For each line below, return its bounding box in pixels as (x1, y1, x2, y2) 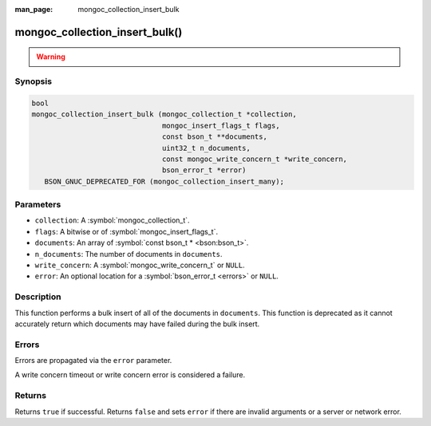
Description (14, 291, 61, 302)
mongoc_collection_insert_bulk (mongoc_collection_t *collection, (31, 110, 297, 119)
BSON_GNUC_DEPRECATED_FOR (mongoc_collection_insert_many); (44, 176, 285, 186)
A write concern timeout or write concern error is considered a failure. (14, 370, 246, 380)
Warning (36, 52, 65, 61)
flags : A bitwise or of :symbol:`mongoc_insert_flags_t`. (34, 227, 219, 236)
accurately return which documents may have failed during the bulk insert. (14, 319, 260, 329)
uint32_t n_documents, (161, 144, 251, 152)
